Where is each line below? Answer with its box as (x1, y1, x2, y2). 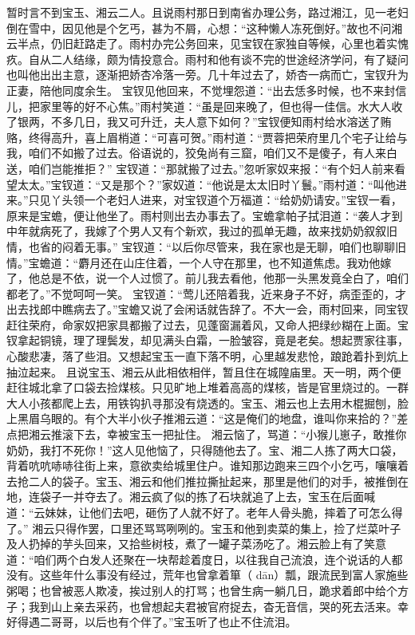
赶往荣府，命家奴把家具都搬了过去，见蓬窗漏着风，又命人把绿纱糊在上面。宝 (6, 316, 409, 333)
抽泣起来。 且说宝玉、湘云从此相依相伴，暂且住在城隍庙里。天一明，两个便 (6, 363, 401, 380)
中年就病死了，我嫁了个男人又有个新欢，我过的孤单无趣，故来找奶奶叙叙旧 (6, 223, 397, 239)
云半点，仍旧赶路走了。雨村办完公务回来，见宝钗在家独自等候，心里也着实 (6, 35, 397, 52)
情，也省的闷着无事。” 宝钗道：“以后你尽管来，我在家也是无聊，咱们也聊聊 (6, 238, 395, 254)
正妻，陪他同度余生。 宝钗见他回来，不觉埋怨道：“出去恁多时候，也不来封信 (6, 81, 407, 98)
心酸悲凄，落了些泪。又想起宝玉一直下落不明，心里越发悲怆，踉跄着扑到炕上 (6, 348, 409, 365)
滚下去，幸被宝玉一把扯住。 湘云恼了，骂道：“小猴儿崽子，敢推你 (61, 426, 407, 443)
